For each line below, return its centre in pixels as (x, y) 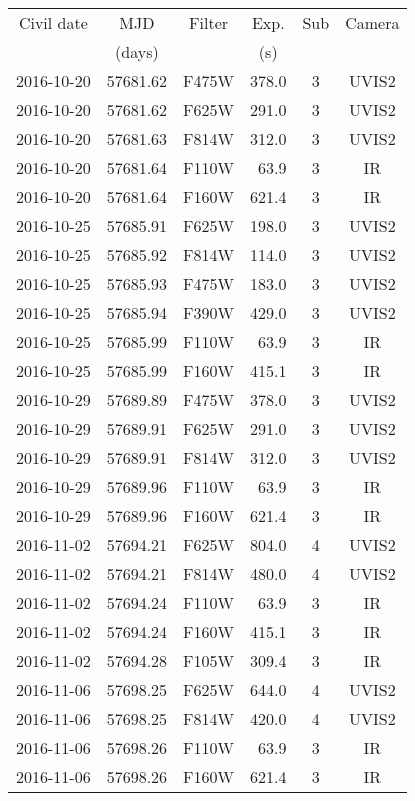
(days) (137, 51)
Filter (209, 22)
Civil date (53, 22)
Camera (372, 22)
